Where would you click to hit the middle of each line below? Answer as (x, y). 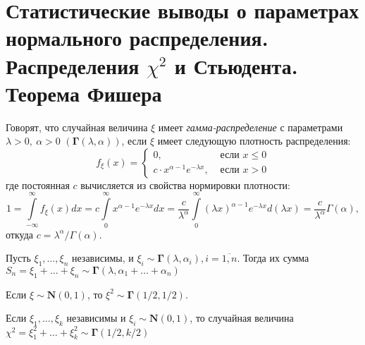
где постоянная (38, 184)
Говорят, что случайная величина (77, 127)
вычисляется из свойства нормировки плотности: (185, 184)
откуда (19, 234)
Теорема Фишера (84, 93)
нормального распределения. (137, 38)
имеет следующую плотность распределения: (254, 141)
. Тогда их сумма (273, 258)
